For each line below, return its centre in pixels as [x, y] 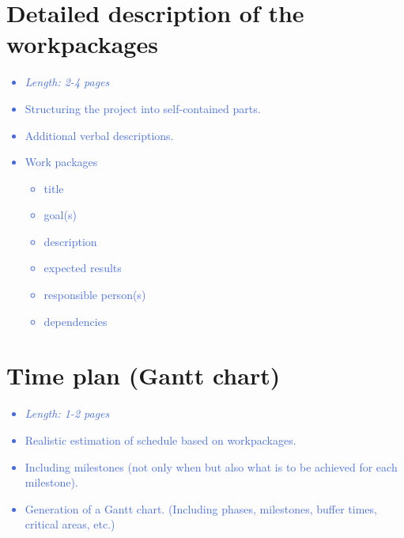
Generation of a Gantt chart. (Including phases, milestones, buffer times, [201, 508]
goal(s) [60, 215]
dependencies [76, 321]
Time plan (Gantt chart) [143, 375]
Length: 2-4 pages [67, 82]
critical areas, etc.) [70, 524]
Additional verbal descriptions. [99, 135]
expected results [83, 268]
